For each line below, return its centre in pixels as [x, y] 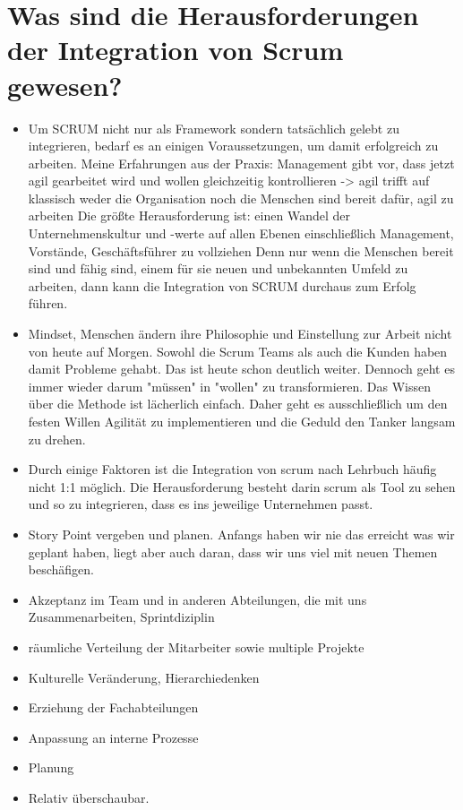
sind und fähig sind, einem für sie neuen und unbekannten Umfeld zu [218, 268]
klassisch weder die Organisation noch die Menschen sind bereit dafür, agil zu [241, 198]
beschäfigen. [61, 569]
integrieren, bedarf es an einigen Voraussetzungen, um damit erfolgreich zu [233, 146]
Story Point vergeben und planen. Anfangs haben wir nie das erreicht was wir [241, 534]
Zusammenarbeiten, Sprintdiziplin [121, 617]
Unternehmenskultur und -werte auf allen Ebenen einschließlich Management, [241, 233]
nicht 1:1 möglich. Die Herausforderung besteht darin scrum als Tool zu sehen [242, 486]
